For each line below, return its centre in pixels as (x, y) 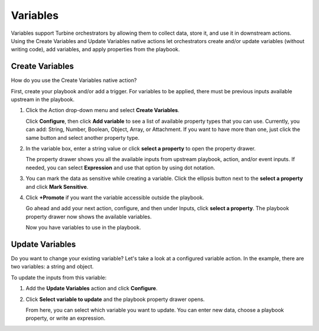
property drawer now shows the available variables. (89, 217)
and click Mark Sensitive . (57, 186)
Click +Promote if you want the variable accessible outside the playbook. (115, 197)
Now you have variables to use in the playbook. (83, 228)
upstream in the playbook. (43, 100)
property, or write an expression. (66, 318)
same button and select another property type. (83, 137)
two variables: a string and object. (52, 267)
